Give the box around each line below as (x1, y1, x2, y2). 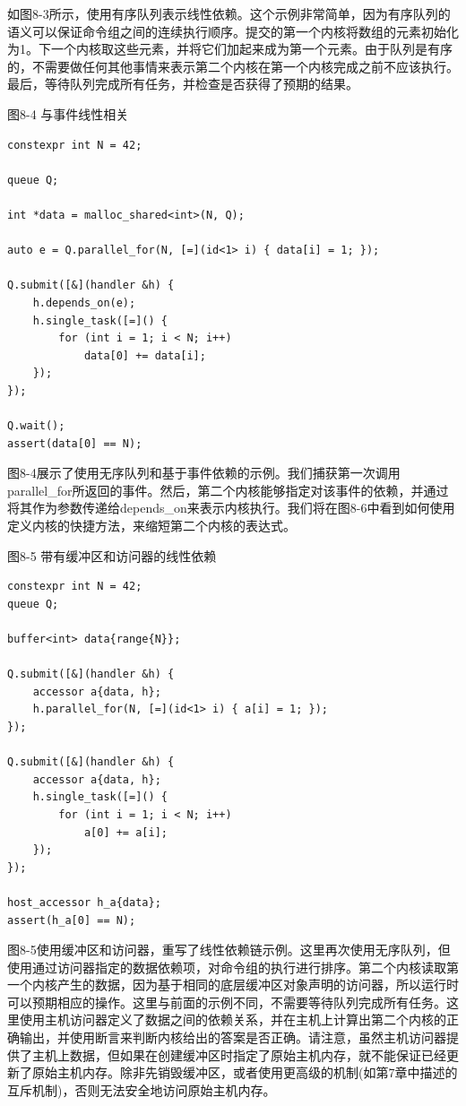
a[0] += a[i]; (83, 825, 168, 839)
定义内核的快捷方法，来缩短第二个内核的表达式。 (7, 516, 296, 535)
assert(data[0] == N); (7, 436, 142, 450)
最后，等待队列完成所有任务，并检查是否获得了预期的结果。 (7, 74, 358, 93)
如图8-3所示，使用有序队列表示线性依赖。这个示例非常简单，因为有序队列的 (7, 4, 451, 22)
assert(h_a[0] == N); (7, 913, 136, 927)
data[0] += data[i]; (83, 349, 206, 362)
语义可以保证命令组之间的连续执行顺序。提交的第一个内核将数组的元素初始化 (7, 22, 459, 40)
